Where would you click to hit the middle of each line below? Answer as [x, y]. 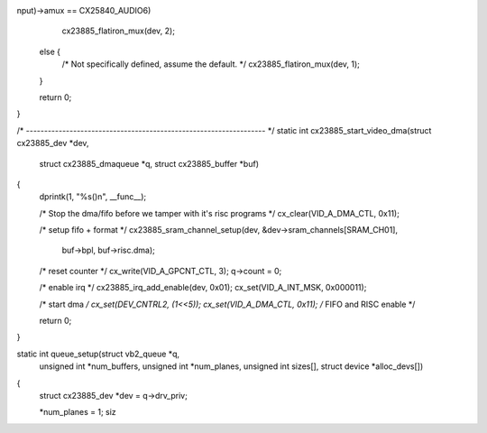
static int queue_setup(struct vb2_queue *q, [98, 354]
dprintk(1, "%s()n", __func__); [93, 197]
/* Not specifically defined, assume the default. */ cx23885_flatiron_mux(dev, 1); [211, 64]
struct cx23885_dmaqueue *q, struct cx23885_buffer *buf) [149, 163]
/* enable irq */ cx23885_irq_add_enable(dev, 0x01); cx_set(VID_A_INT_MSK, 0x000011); [203, 288]
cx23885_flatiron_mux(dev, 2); [119, 31]
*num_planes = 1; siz [78, 412]
